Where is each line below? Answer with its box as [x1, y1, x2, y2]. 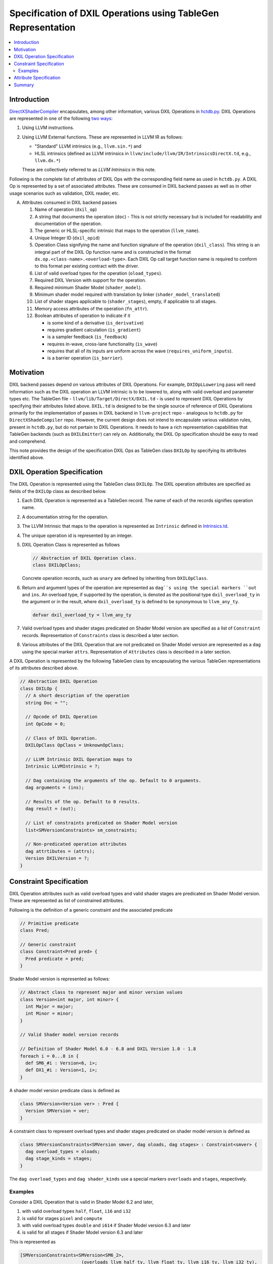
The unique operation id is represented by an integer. [22, 532, 133, 538]
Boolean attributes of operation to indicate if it [34, 312, 131, 319]
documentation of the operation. [34, 220, 102, 227]
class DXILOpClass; [32, 562, 81, 568]
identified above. [9, 455, 44, 461]
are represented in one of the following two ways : [9, 115, 113, 121]
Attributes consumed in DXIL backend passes [22, 199, 117, 205]
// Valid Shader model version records [20, 1032, 119, 1037]
